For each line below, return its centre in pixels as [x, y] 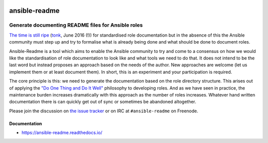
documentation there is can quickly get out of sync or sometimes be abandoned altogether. [103, 102]
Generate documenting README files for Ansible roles [76, 25]
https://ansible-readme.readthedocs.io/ [62, 133]
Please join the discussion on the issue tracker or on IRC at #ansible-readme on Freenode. [104, 111]
